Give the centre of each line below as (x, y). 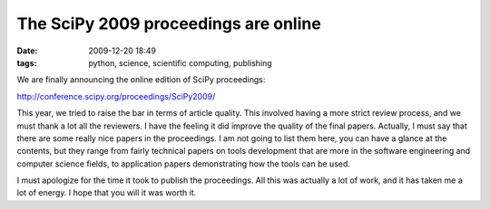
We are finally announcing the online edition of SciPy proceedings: (141, 80)
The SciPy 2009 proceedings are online (169, 24)
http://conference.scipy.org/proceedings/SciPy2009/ (116, 96)
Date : (27, 51)
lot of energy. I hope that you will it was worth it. (107, 193)
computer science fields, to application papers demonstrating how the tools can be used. (184, 164)
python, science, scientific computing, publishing (180, 62)
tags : (27, 62)
